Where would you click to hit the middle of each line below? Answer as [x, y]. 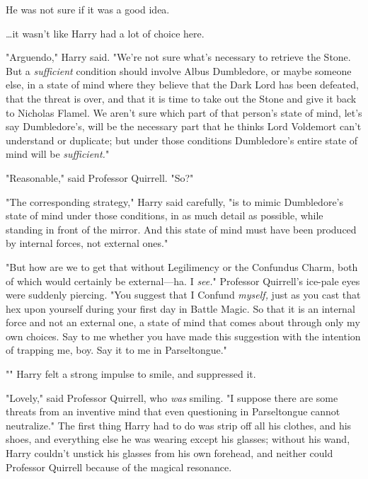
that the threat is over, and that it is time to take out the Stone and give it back [181, 98]
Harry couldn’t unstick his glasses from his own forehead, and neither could [169, 453]
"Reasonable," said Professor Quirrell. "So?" [100, 177]
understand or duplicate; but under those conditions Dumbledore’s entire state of [182, 140]
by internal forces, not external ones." [87, 243]
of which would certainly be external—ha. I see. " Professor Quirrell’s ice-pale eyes [183, 281]
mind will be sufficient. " [58, 154]
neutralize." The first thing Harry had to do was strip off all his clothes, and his [179, 425]
